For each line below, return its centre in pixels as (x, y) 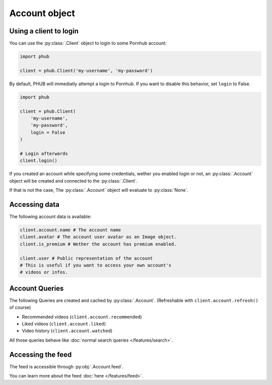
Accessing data (35, 204)
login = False (48, 132)
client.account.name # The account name (70, 230)
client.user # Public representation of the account (86, 258)
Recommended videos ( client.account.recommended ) (82, 317)
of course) (20, 307)
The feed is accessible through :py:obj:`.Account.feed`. (66, 366)
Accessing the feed (41, 354)
